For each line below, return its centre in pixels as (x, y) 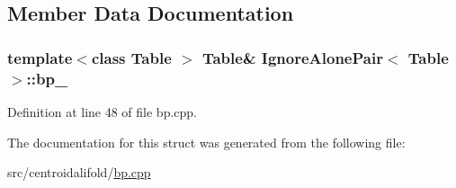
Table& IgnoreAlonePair (292, 57)
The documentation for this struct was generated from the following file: (206, 142)
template (40, 57)
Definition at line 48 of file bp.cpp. (103, 111)
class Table (131, 57)
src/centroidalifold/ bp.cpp (79, 172)
